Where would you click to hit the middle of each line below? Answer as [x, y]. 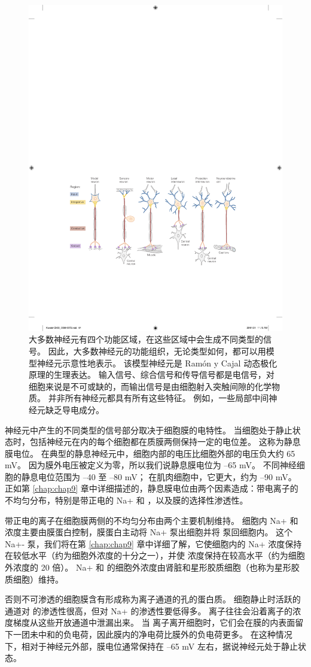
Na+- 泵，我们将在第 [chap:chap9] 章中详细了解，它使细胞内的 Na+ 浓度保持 [153, 543]
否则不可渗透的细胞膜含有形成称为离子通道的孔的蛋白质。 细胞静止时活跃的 [153, 599]
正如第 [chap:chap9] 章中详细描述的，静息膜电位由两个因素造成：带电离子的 [152, 488]
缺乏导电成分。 [74, 409]
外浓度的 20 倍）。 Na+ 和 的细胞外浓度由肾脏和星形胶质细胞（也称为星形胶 [152, 567]
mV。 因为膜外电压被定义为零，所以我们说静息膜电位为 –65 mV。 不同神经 [151, 465]
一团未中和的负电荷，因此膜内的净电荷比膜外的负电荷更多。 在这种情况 [153, 634]
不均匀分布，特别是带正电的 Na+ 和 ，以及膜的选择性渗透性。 [126, 500]
